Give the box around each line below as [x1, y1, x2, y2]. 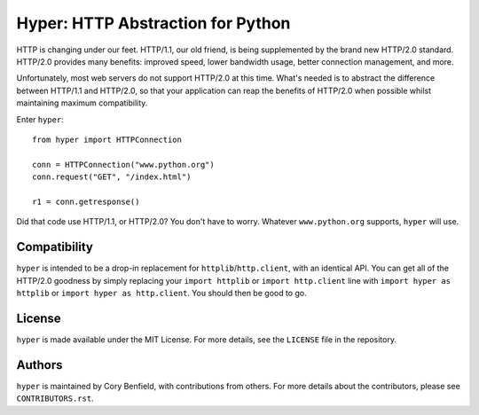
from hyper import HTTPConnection [32, 134, 182, 145]
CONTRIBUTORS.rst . [16, 393, 94, 403]
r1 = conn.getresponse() [32, 196, 140, 207]
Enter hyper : [16, 114, 64, 124]
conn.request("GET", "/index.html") [32, 172, 192, 182]
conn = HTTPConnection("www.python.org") [32, 160, 215, 169]
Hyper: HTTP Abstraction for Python [16, 13, 291, 33]
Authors [16, 357, 63, 372]
